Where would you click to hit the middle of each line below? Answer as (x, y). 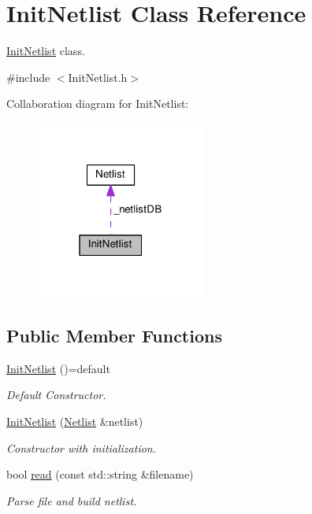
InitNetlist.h (98, 77)
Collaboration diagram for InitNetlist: (98, 104)
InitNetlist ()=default (58, 368)
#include (28, 77)
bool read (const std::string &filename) (100, 474)
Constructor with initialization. (82, 447)
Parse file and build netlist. (72, 500)
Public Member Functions (114, 336)
